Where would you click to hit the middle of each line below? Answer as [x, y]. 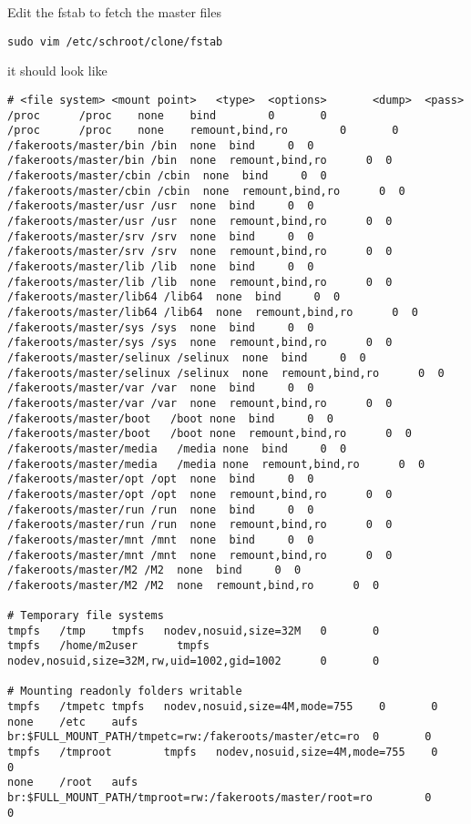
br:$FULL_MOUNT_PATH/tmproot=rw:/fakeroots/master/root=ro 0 [220, 798]
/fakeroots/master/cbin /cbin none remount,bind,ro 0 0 [206, 191]
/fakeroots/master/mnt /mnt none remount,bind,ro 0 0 [200, 555]
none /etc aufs [73, 722]
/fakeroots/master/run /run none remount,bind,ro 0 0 [200, 525]
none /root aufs [73, 783]
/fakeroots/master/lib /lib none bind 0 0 [161, 267]
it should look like [57, 71]
